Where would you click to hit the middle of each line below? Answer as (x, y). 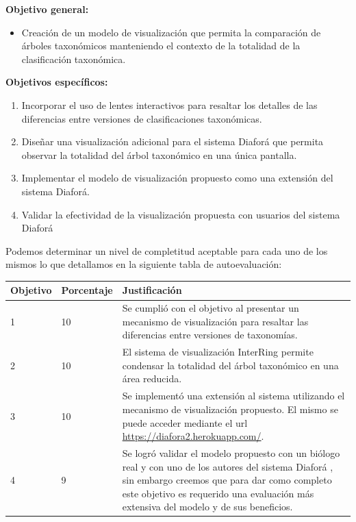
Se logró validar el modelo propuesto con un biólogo (231, 452)
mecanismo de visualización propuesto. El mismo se (230, 409)
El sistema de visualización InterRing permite (218, 352)
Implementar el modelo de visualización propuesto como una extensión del (177, 178)
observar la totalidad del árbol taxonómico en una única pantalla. (159, 154)
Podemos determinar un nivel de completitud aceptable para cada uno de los (167, 250)
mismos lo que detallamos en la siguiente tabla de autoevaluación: (144, 264)
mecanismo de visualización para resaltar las (215, 321)
